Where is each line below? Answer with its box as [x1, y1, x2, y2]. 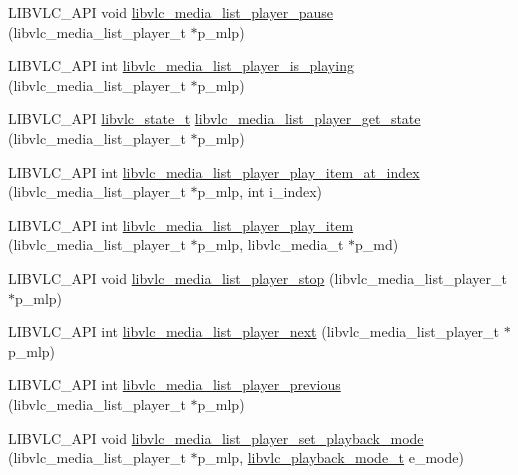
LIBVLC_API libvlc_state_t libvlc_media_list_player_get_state [8, 108, 421, 129]
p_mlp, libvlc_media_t [197, 234, 344, 255]
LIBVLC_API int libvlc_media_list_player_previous [8, 374, 341, 395]
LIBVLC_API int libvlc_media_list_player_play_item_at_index [8, 161, 420, 182]
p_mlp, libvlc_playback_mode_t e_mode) [197, 447, 464, 468]
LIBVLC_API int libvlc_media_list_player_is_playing [8, 55, 354, 76]
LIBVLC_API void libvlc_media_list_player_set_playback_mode [8, 427, 424, 448]
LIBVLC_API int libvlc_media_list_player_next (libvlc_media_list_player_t [8, 321, 500, 342]
